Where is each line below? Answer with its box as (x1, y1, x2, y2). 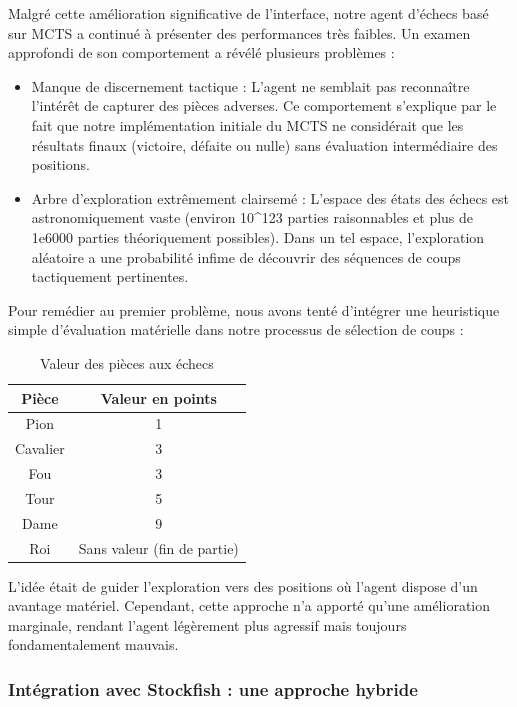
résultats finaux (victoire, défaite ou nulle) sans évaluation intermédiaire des (31, 134, 498, 155)
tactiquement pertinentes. (31, 266, 189, 287)
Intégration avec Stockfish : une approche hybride (8, 676, 418, 701)
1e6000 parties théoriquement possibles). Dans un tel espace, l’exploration (31, 226, 485, 247)
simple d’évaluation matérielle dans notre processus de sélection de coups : (8, 319, 464, 340)
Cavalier (15, 438, 65, 459)
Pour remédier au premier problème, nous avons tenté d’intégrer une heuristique (8, 299, 500, 320)
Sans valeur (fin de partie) (78, 537, 239, 558)
